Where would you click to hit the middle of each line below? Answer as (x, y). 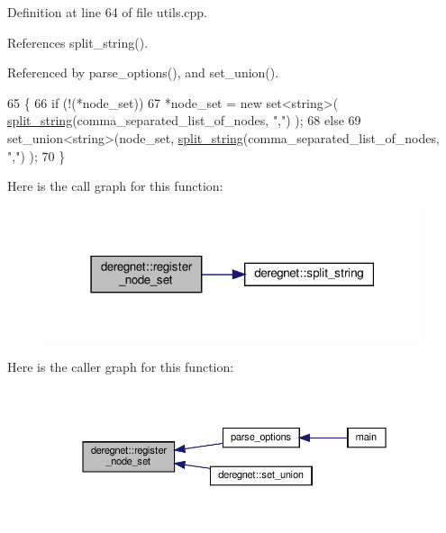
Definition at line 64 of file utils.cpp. (107, 12)
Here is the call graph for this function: (115, 186)
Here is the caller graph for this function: (121, 366)
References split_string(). (78, 42)
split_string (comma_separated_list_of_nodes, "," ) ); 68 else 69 (184, 120)
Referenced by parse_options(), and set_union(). (143, 72)
